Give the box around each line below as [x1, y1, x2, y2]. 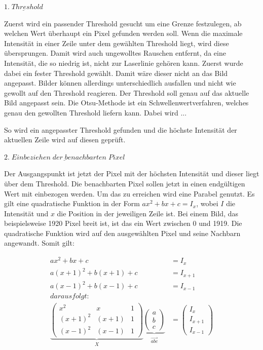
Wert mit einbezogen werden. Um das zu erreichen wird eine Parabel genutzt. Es [4, 188, 255, 199]
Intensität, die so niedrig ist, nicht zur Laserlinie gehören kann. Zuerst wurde [4, 57, 243, 68]
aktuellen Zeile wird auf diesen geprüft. [4, 134, 126, 145]
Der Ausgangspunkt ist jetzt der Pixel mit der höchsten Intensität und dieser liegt [4, 168, 259, 179]
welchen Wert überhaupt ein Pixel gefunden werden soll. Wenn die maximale [4, 28, 243, 38]
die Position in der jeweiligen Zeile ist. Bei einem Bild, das [57, 208, 238, 218]
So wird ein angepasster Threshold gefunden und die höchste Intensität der [4, 124, 237, 135]
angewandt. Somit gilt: [4, 238, 74, 248]
